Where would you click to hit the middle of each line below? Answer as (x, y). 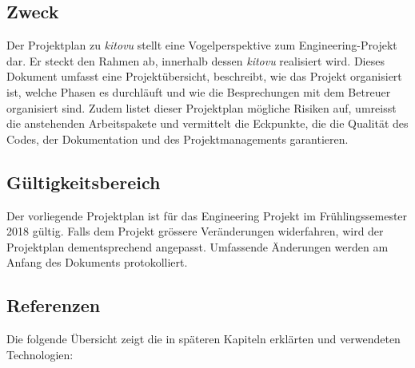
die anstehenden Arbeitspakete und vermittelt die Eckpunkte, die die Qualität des (207, 123)
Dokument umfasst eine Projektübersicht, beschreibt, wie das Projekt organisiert (204, 76)
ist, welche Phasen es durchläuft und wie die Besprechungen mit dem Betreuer (199, 91)
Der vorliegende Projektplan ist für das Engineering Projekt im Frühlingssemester (207, 215)
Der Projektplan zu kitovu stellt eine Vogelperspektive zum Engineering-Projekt (202, 45)
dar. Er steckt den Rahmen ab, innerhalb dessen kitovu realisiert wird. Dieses (196, 60)
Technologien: (40, 354)
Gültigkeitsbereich (84, 182)
